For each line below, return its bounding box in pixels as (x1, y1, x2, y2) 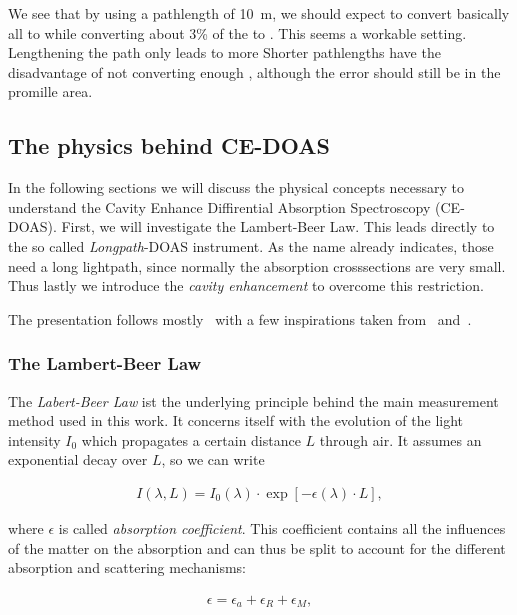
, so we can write (161, 449, 265, 470)
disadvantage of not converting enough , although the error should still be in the (8, 61, 501, 82)
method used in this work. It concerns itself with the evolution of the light (8, 410, 463, 431)
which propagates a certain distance (81, 429, 301, 450)
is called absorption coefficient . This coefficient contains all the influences (58, 517, 506, 538)
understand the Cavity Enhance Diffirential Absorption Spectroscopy (8, 196, 431, 217)
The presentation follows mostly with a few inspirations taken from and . (8, 308, 472, 329)
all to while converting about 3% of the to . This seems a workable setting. (8, 22, 467, 43)
